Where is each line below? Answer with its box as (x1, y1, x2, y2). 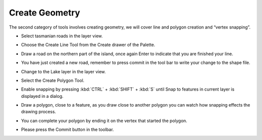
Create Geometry (9, 7, 80, 18)
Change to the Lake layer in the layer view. (21, 68, 106, 75)
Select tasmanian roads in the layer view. (21, 33, 103, 39)
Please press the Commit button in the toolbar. (21, 126, 114, 133)
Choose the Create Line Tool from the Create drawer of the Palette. (21, 42, 155, 48)
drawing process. (21, 109, 56, 115)
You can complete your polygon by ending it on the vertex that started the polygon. (21, 118, 188, 124)
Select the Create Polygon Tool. (21, 78, 84, 83)
